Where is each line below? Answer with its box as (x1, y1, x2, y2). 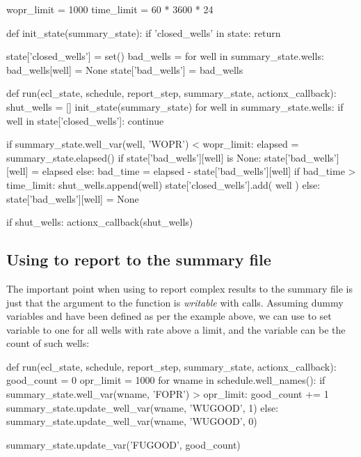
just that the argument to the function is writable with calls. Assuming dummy (6, 295, 344, 309)
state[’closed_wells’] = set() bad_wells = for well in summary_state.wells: (6, 49, 324, 63)
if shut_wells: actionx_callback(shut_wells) (6, 215, 193, 229)
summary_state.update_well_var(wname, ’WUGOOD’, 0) (6, 414, 257, 428)
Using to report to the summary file (6, 249, 271, 270)
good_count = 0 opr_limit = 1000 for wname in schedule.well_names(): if (6, 373, 326, 387)
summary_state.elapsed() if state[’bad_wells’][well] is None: (6, 150, 262, 164)
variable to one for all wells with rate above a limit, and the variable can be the (6, 322, 346, 336)
